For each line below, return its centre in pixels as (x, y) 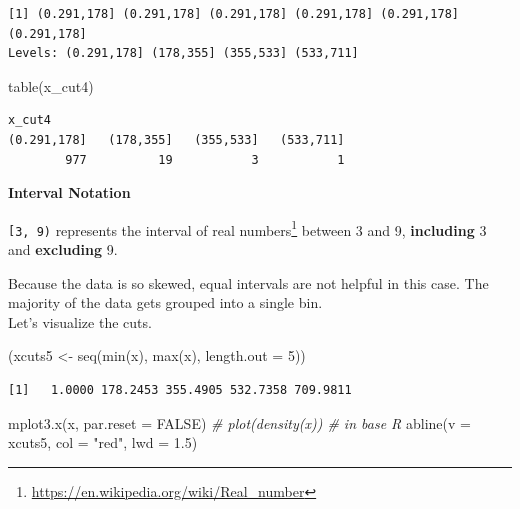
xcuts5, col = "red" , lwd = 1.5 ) (103, 442)
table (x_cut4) (51, 85)
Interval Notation (69, 192)
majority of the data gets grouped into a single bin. (165, 302)
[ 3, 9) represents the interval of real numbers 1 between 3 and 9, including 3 (247, 228)
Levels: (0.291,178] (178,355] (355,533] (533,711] (183, 53)
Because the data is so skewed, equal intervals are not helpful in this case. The (248, 282)
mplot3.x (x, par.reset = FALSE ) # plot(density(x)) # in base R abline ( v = (239, 422)
